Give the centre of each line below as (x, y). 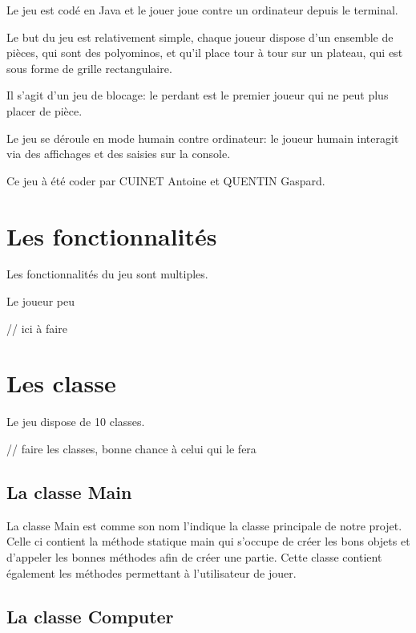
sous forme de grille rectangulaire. (89, 68)
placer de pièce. (44, 110)
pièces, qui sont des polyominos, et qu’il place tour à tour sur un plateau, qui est (205, 53)
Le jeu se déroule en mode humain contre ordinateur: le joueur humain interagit (203, 138)
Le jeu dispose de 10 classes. (76, 422)
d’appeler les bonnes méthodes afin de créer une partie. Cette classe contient (194, 556)
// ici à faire (37, 328)
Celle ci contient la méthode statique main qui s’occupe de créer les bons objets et (208, 541)
